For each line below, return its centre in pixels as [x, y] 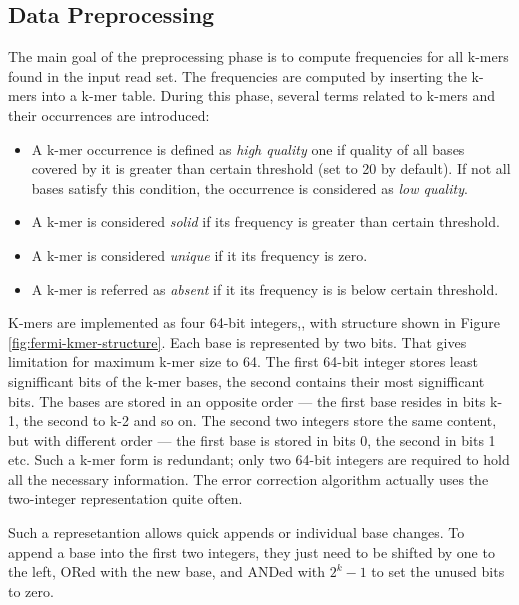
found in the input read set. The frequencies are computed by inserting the [237, 75]
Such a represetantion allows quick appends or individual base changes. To [236, 532]
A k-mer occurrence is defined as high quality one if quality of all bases [248, 148]
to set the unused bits [438, 571]
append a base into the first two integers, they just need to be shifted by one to [251, 551]
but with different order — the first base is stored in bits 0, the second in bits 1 [252, 439]
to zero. [31, 590]
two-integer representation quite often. [125, 498]
